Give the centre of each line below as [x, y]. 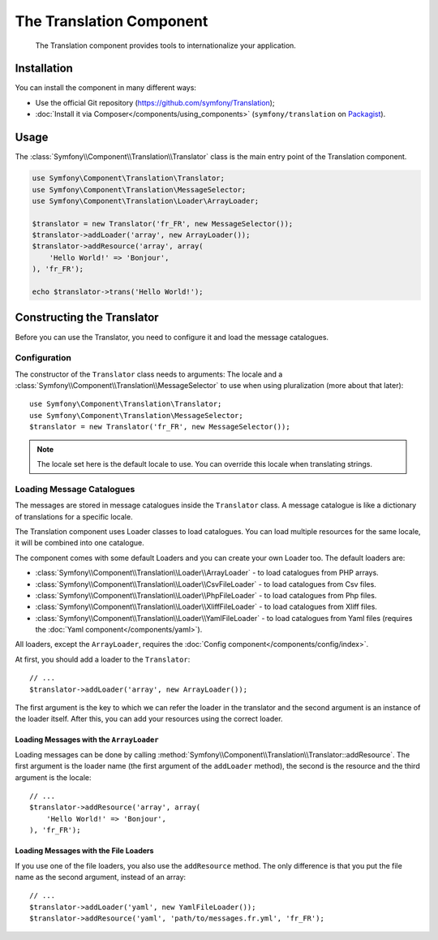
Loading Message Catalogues [75, 489]
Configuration [43, 358]
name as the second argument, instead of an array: [101, 877]
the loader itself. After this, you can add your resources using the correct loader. [149, 719]
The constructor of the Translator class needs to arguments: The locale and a [149, 374]
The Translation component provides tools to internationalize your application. [165, 45]
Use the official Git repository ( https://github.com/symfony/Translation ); [155, 102]
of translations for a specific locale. [74, 516]
